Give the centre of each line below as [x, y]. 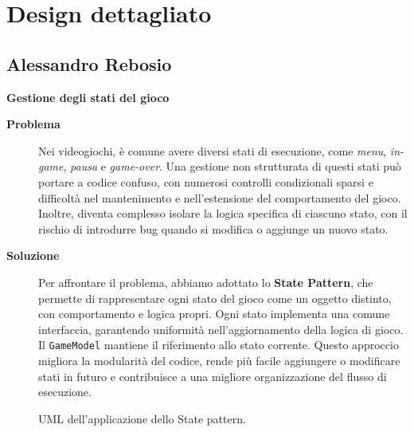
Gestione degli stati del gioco [88, 97]
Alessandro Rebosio [89, 63]
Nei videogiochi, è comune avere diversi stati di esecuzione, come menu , [213, 150]
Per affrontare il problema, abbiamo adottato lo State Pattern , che [206, 282]
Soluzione [33, 255]
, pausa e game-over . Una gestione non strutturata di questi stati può [232, 166]
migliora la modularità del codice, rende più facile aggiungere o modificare [219, 360]
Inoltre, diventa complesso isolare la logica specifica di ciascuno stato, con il [223, 213]
